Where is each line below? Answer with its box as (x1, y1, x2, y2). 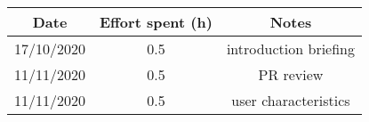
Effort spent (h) (100, 12, 213, 32)
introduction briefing (226, 38, 356, 59)
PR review (258, 64, 324, 85)
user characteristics (231, 90, 350, 110)
